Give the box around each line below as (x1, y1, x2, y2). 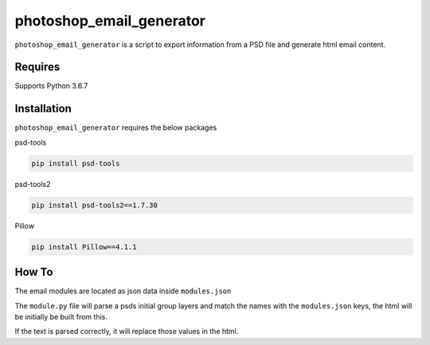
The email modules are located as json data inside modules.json (14, 286, 232, 296)
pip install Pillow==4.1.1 (31, 242, 137, 251)
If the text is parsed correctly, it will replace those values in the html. (14, 327, 239, 336)
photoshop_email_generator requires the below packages (14, 123, 217, 133)
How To (14, 266, 53, 279)
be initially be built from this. (14, 312, 107, 321)
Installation (14, 102, 72, 115)
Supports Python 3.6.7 (14, 81, 88, 91)
